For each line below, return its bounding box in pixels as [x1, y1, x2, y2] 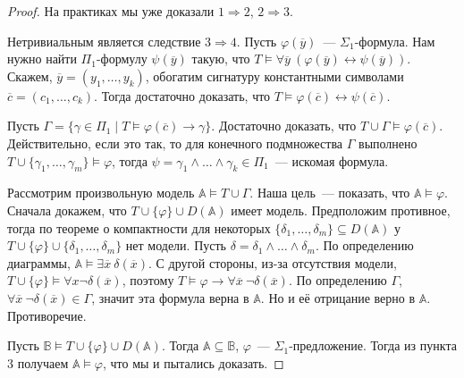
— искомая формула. [274, 151, 389, 170]
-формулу [96, 49, 148, 68]
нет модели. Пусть [125, 236, 226, 255]
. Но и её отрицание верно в [260, 288, 416, 307]
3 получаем [7, 353, 69, 372]
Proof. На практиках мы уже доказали [7, 2, 215, 20]
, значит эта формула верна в [91, 288, 249, 307]
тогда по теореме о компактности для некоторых [7, 218, 271, 237]
